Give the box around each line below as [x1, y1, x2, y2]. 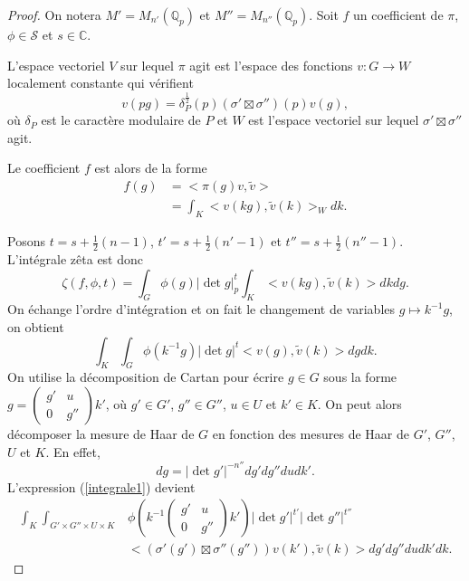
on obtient [7, 317, 64, 336]
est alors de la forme [94, 158, 207, 177]
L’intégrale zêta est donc [7, 249, 144, 268]
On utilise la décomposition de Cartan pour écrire [7, 367, 284, 386]
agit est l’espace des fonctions [189, 55, 353, 74]
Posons [7, 232, 45, 251]
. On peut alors [317, 394, 402, 413]
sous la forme [323, 367, 397, 386]
